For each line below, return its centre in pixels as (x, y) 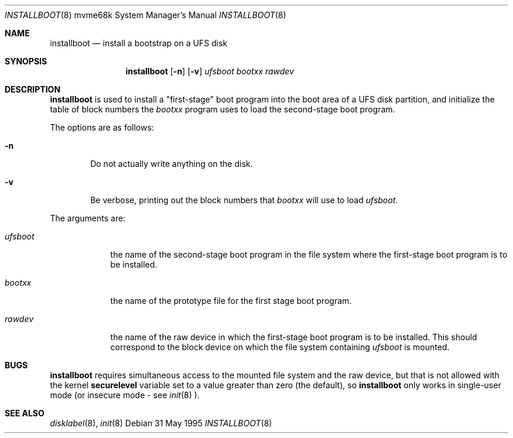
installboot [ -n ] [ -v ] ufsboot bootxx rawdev (210, 71)
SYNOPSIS (26, 61)
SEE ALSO (25, 413)
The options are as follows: (102, 127)
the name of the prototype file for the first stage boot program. (231, 301)
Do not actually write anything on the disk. (172, 164)
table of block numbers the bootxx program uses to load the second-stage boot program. (223, 109)
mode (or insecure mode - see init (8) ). (125, 395)
